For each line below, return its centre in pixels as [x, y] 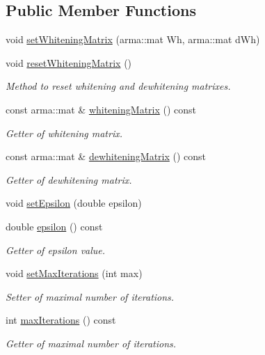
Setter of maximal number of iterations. [90, 296]
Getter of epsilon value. [56, 250]
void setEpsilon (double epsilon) [74, 203]
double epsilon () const [54, 226]
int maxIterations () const [61, 320]
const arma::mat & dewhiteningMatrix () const [106, 156]
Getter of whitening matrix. [64, 133]
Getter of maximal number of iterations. [91, 343]
